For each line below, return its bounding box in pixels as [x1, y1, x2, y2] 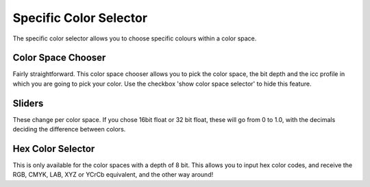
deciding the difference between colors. [12, 125, 126, 134]
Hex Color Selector [12, 142, 95, 154]
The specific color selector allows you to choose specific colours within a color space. [12, 34, 257, 42]
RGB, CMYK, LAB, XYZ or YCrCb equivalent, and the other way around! [12, 171, 214, 179]
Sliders [12, 97, 44, 109]
